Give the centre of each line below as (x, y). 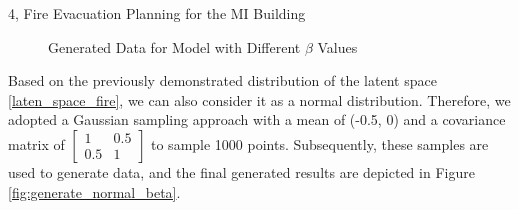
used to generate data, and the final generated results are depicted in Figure (241, 171)
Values (337, 46)
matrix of (36, 143)
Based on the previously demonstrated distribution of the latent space (222, 80)
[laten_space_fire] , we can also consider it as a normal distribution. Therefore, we (259, 99)
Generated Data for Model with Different (174, 46)
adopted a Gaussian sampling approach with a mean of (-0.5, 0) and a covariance (257, 119)
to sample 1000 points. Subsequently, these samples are (320, 143)
